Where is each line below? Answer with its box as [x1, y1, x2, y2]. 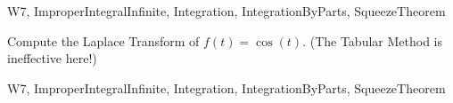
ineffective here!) [7, 49, 97, 67]
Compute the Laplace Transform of [7, 31, 200, 50]
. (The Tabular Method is [302, 31, 443, 50]
